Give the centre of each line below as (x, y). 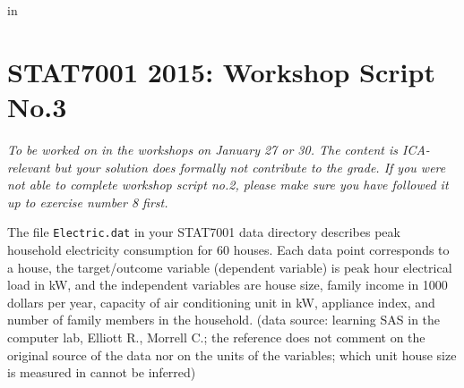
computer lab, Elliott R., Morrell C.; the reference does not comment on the (216, 337)
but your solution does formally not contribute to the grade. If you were (250, 167)
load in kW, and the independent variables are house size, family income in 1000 (228, 285)
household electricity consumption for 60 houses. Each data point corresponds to (228, 249)
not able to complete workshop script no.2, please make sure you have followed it (228, 185)
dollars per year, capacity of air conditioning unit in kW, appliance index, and (221, 302)
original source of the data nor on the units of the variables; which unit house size (232, 354)
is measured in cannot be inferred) (102, 372)
